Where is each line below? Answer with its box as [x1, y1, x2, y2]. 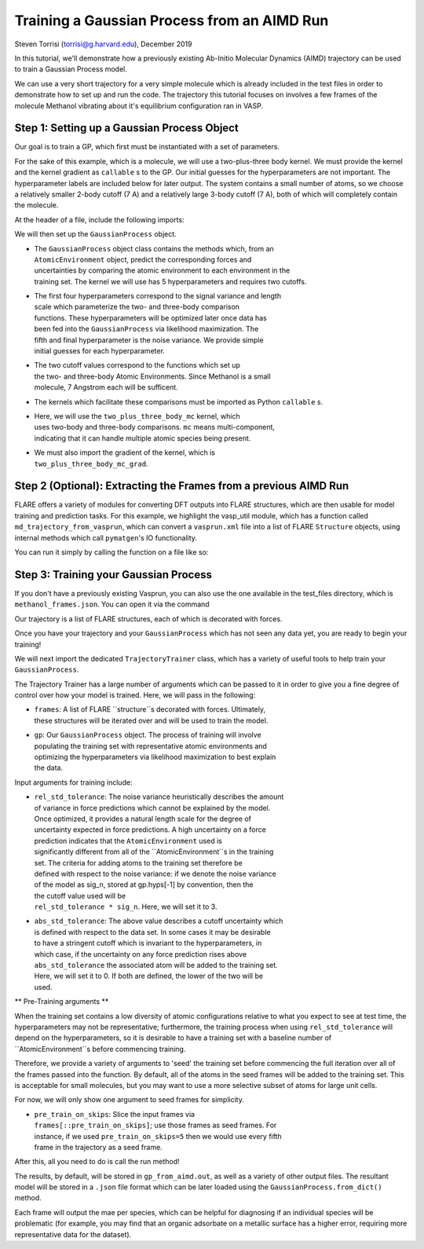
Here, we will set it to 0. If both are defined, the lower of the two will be [34, 971, 263, 981]
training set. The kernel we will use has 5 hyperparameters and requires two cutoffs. [34, 277, 307, 286]
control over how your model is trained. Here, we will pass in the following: [14, 690, 256, 700]
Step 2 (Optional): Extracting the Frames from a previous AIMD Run [14, 479, 349, 493]
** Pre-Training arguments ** [14, 997, 109, 1006]
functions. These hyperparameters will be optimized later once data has [34, 313, 267, 322]
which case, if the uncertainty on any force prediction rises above [34, 949, 247, 958]
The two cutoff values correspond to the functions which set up [34, 361, 241, 370]
